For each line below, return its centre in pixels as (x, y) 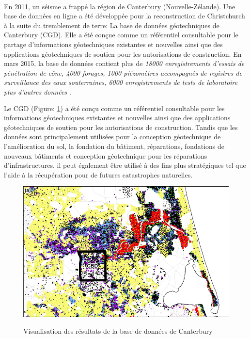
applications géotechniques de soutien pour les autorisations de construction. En (123, 54)
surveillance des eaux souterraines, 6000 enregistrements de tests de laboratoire (121, 82)
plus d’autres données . (38, 91)
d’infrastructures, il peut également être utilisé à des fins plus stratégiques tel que (125, 165)
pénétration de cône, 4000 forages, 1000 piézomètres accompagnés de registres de (123, 73)
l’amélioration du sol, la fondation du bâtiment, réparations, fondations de (114, 146)
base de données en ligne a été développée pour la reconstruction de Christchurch (125, 16)
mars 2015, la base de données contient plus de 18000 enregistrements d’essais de (124, 63)
